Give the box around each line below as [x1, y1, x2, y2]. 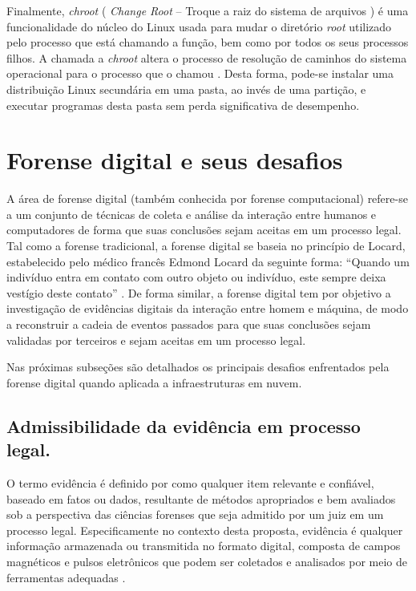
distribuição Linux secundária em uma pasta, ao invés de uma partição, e [6, 80, 366, 97]
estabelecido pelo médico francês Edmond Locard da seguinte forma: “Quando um [6, 253, 410, 269]
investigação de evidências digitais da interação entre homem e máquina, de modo [6, 300, 409, 317]
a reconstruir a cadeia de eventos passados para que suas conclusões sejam [6, 316, 371, 333]
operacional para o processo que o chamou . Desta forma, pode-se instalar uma [6, 65, 394, 82]
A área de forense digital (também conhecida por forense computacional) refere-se [6, 190, 408, 207]
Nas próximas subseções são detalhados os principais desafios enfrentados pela [6, 358, 390, 375]
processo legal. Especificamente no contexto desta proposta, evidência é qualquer [6, 521, 403, 538]
